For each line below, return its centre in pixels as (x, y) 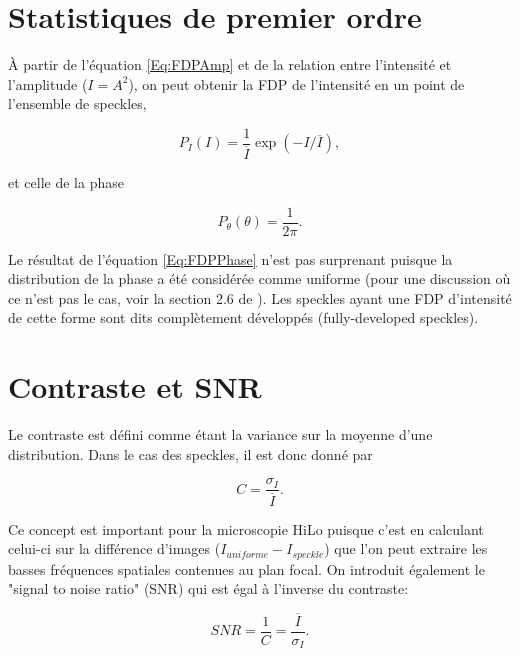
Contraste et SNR (135, 386)
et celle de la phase (66, 182)
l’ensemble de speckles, (77, 103)
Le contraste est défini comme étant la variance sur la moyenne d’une (220, 434)
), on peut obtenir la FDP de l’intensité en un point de (296, 83)
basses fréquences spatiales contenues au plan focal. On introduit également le (246, 568)
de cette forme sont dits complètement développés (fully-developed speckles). (243, 317)
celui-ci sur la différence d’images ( (114, 548)
